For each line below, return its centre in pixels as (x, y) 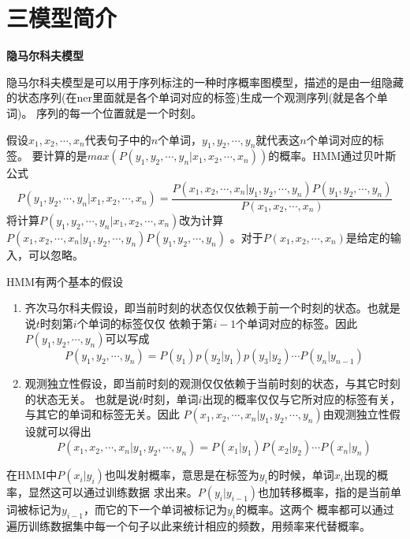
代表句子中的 (118, 139)
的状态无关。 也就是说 (82, 398)
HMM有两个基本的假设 (65, 281)
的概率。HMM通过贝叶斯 (332, 156)
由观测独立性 (356, 414)
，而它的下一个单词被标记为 (156, 509)
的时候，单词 (301, 475)
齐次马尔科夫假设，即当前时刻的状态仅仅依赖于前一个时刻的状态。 (196, 308)
